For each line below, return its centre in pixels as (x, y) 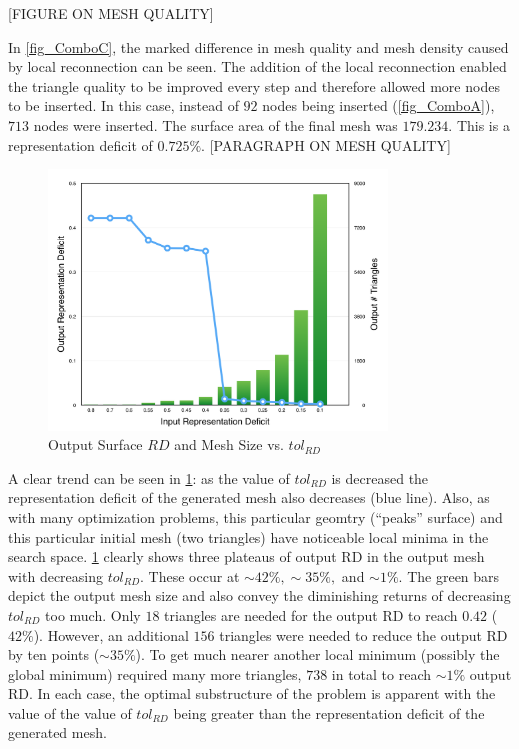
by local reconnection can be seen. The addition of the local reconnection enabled (257, 66)
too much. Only (93, 614)
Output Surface (95, 444)
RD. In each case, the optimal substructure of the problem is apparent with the (252, 693)
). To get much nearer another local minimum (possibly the (317, 654)
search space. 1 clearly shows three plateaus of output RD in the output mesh (246, 556)
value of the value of (70, 712)
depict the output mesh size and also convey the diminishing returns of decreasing (259, 595)
